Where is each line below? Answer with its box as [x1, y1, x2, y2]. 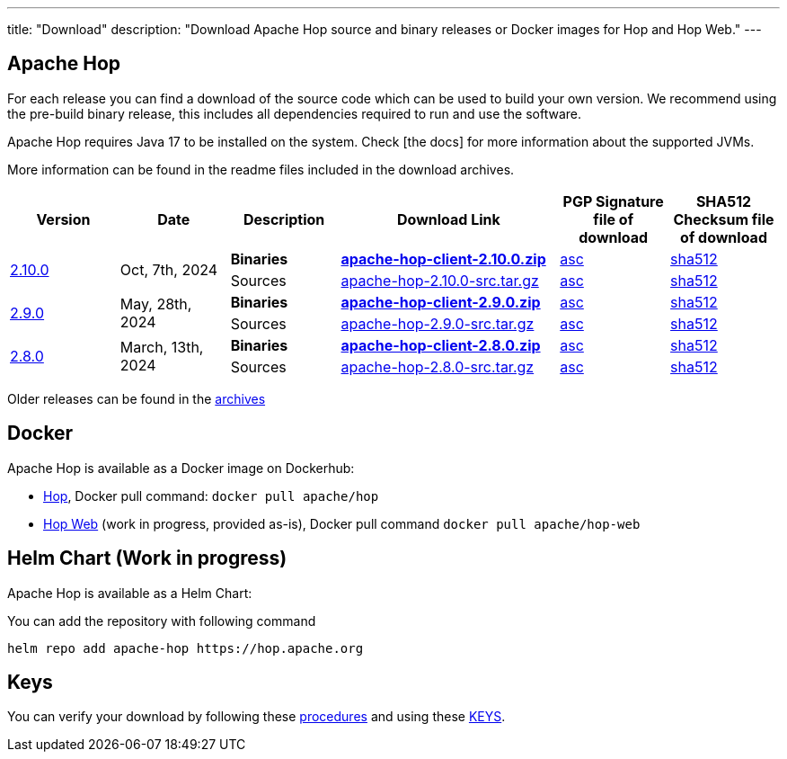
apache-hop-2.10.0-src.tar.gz [340, 271, 539, 290]
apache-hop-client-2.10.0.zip [340, 249, 546, 268]
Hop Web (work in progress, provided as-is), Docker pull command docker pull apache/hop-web [43, 515, 641, 531]
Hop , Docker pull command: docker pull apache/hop [43, 487, 379, 504]
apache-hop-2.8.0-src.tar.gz [340, 357, 535, 376]
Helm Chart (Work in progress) [7, 547, 287, 570]
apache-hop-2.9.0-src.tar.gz [340, 314, 535, 333]
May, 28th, [119, 294, 192, 313]
